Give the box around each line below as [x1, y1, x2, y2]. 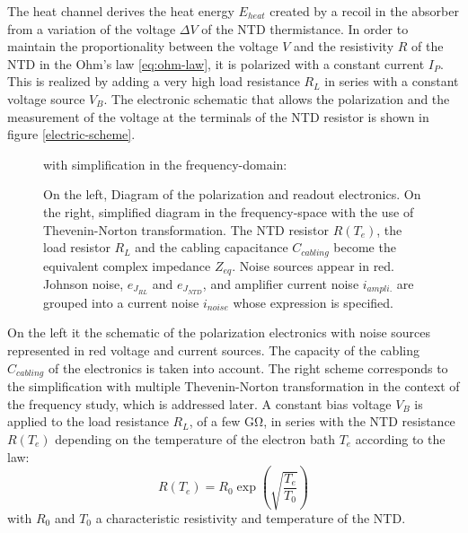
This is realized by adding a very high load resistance [7, 72, 300, 91]
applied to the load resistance [7, 412, 169, 431]
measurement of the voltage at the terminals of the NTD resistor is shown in [7, 107, 429, 126]
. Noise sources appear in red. [232, 256, 395, 275]
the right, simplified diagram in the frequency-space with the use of [43, 202, 414, 221]
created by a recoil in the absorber [269, 2, 459, 20]
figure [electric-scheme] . [7, 125, 136, 144]
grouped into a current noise [43, 293, 199, 311]
